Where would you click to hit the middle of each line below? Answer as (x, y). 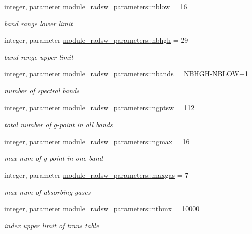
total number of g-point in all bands (58, 124)
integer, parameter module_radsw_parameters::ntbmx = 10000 (102, 209)
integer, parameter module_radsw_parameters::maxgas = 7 (96, 174)
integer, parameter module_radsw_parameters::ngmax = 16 (97, 141)
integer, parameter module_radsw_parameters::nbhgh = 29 (96, 40)
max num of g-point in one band (53, 158)
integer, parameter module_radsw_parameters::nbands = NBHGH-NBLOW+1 (126, 74)
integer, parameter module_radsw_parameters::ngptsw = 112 (99, 107)
